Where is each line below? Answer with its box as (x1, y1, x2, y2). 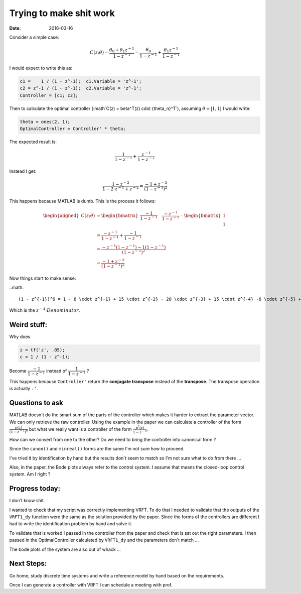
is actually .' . (9, 386, 38, 392)
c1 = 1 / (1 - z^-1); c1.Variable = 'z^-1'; (20, 78, 142, 84)
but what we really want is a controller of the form (29, 426, 132, 432)
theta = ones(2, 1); (20, 118, 70, 125)
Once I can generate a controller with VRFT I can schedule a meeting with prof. (9, 581, 173, 587)
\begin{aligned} (43, 213, 80, 218)
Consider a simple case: (9, 34, 60, 40)
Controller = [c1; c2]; (20, 92, 79, 98)
